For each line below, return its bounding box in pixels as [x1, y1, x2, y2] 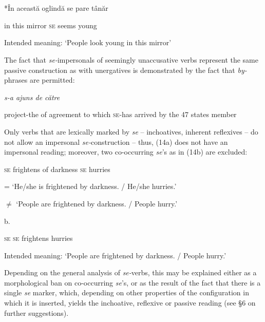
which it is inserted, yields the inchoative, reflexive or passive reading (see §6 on [4, 297, 256, 308]
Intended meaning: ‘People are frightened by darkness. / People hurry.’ [4, 250, 226, 260]
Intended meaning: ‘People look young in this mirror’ [4, 37, 172, 48]
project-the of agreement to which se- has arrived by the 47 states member [4, 109, 237, 120]
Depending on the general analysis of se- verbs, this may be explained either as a [4, 267, 257, 278]
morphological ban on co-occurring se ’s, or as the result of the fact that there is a [4, 277, 261, 288]
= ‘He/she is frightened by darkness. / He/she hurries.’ [4, 181, 177, 192]
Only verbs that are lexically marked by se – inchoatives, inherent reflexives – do [4, 126, 258, 137]
